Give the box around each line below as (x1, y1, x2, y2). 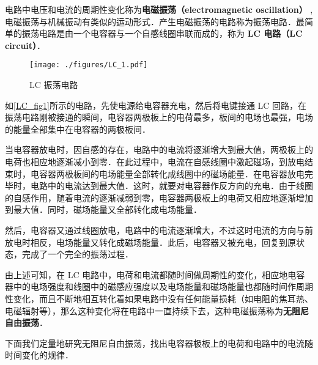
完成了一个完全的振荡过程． (21, 248, 133, 260)
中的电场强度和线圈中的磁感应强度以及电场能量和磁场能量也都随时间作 (13, 280, 296, 293)
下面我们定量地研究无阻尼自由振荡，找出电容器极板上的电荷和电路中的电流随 (5, 336, 313, 349)
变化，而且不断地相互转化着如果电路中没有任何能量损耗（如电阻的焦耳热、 (13, 292, 313, 304)
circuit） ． (5, 39, 46, 51)
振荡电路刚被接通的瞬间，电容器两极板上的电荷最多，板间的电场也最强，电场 (5, 111, 313, 124)
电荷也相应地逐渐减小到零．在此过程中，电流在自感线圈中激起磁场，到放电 (5, 155, 305, 168)
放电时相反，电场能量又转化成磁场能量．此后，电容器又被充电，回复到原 (5, 235, 296, 248)
